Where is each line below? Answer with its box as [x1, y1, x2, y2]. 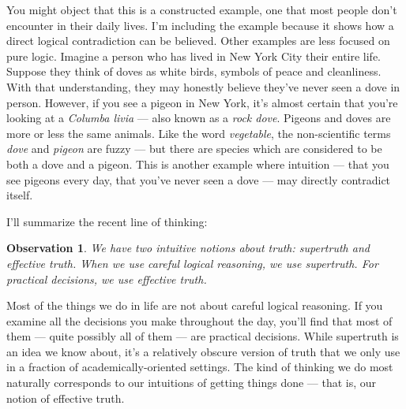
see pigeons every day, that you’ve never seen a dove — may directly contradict [6, 171, 391, 188]
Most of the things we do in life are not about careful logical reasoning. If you [6, 297, 383, 314]
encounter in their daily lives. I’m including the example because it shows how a [6, 17, 394, 33]
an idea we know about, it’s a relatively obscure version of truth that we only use [6, 343, 400, 359]
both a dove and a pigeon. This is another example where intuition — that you [6, 155, 389, 172]
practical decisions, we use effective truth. [6, 270, 207, 287]
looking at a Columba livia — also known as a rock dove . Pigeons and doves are [6, 110, 391, 126]
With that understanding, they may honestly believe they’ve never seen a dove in [6, 78, 400, 95]
